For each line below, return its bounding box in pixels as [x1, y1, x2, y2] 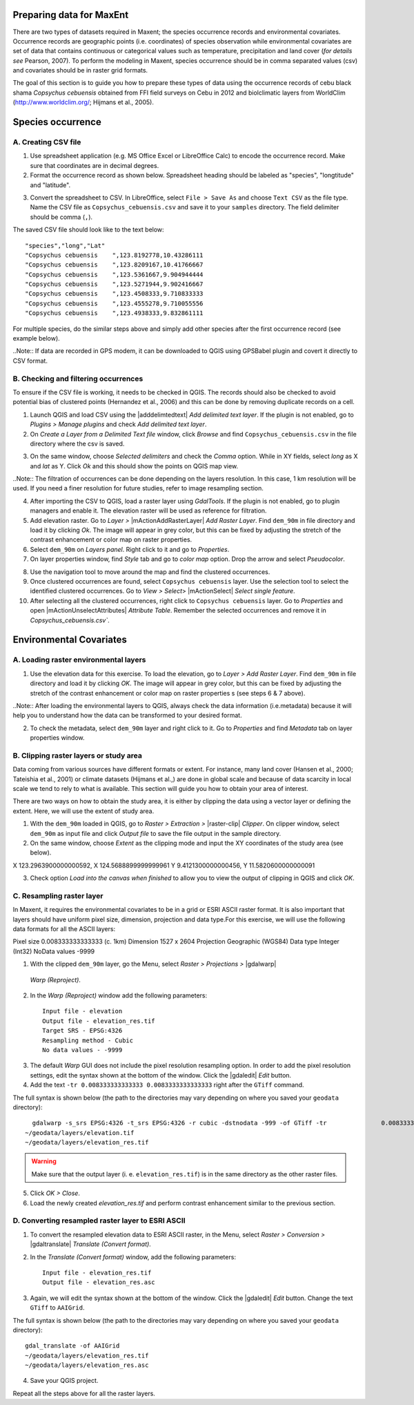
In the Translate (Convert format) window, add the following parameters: [30, 1252, 236, 1261]
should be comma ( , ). [30, 213, 93, 221]
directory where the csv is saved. [30, 439, 125, 448]
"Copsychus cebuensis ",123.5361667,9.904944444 [25, 270, 204, 278]
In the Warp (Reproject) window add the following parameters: [30, 991, 208, 1000]
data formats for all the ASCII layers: [12, 925, 116, 933]
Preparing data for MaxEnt [12, 9, 129, 21]
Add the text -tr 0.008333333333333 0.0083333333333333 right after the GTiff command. [30, 1081, 304, 1089]
